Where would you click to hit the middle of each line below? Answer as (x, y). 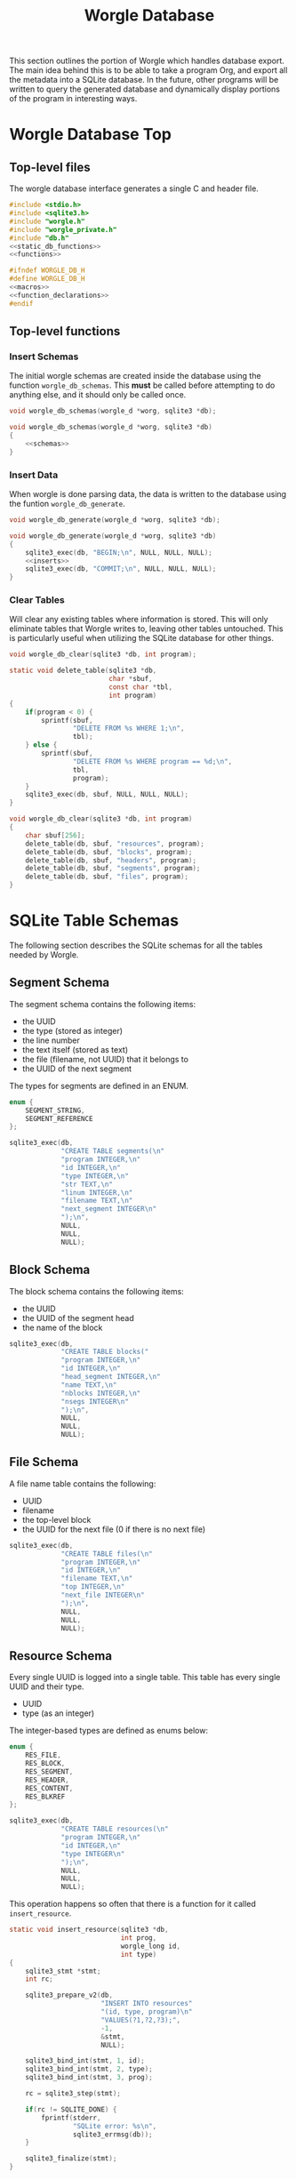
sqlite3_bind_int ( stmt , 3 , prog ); (89, 2078)
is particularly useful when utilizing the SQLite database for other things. (141, 638)
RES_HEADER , (47, 1780)
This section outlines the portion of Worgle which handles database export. (147, 61)
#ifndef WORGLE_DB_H (48, 271)
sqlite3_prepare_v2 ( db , (69, 1995)
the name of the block (62, 1327)
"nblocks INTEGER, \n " (101, 1393)
